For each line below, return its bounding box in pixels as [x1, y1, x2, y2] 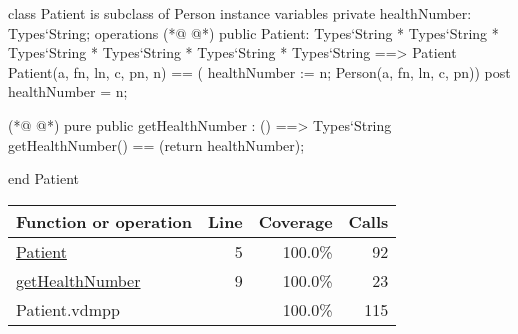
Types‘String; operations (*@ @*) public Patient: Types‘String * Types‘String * [8, 22, 499, 43]
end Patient [8, 168, 79, 189]
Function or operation [16, 209, 192, 233]
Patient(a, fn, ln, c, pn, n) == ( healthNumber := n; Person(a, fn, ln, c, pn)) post [8, 61, 511, 82]
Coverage [258, 209, 333, 233]
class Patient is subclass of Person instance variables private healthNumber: [8, 3, 472, 23]
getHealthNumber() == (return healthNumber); [8, 134, 305, 155]
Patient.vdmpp [16, 297, 120, 321]
